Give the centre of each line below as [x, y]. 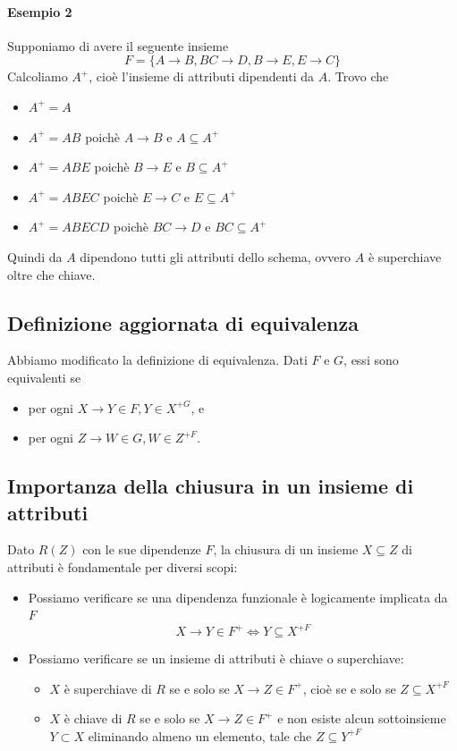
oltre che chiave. [51, 274]
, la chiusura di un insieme [286, 549]
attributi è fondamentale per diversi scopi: [123, 566]
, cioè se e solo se [349, 688]
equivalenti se [44, 377]
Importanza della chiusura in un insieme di [211, 486]
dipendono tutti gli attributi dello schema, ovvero [216, 256]
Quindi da [35, 256]
